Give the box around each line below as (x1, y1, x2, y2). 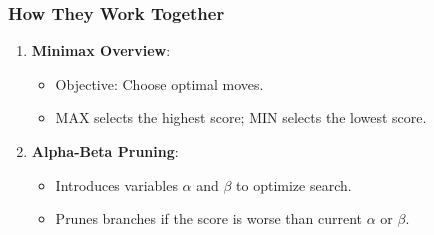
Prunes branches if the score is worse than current (55, 208, 363, 229)
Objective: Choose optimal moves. (55, 73, 264, 94)
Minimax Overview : (31, 40, 171, 61)
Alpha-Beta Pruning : (31, 141, 179, 161)
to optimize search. (236, 174, 352, 195)
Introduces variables (55, 174, 178, 195)
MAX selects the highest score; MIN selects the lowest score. (55, 107, 427, 128)
